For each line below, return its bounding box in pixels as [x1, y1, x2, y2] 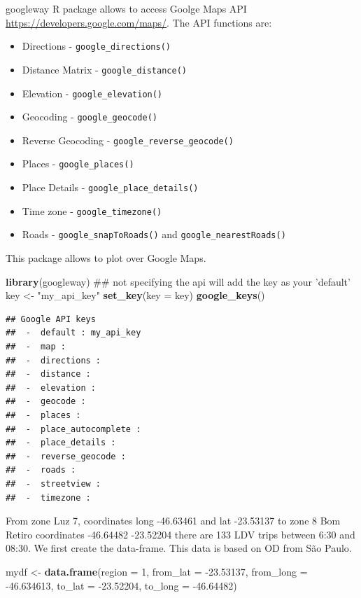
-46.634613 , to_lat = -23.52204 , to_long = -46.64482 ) [6, 578, 237, 592]
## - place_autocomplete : [6, 424, 141, 434]
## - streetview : [6, 479, 101, 489]
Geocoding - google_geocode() [22, 109, 157, 124]
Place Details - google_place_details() [22, 180, 199, 195]
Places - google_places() [22, 156, 134, 171]
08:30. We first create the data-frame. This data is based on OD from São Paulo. [6, 541, 352, 555]
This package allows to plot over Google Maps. [6, 251, 206, 265]
